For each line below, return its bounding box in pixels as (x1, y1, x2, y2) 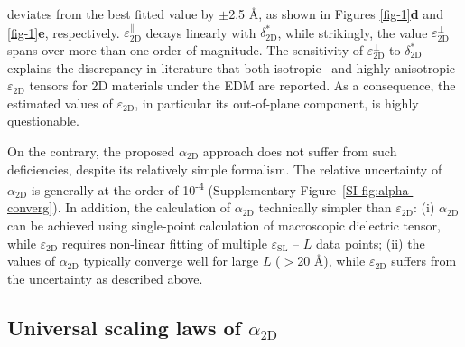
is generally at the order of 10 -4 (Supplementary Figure (31, 178, 337, 199)
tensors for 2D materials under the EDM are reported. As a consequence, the (29, 76, 456, 95)
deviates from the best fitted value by (7, 5, 215, 23)
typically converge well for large (83, 251, 259, 270)
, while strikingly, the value (277, 23, 428, 42)
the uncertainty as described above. (7, 268, 203, 287)
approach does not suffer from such (202, 141, 397, 160)
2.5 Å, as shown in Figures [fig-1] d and (228, 5, 443, 23)
